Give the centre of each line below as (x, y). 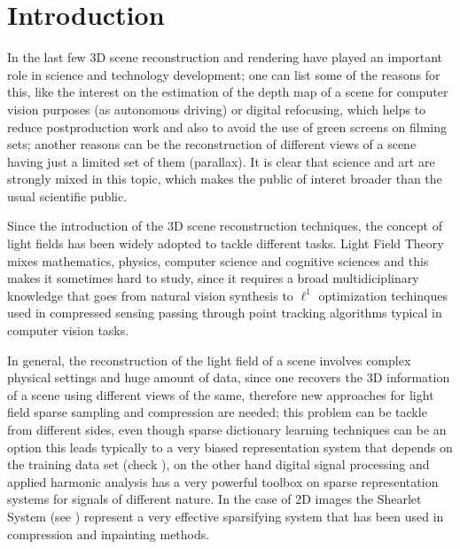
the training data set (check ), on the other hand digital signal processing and (218, 464)
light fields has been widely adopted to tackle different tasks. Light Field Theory (226, 243)
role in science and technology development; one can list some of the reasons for (224, 74)
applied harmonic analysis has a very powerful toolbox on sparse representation (223, 481)
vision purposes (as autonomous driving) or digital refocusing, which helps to (217, 109)
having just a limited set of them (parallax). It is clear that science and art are (221, 161)
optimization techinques (383, 295)
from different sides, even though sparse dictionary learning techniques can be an (227, 429)
